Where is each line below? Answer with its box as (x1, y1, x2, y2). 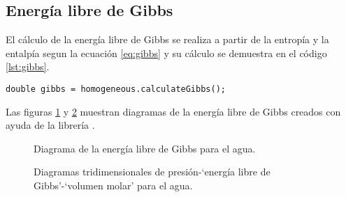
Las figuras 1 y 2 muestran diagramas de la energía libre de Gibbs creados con (6, 104, 341, 118)
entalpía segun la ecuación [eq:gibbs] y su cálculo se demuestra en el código (6, 45, 327, 60)
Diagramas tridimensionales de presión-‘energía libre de (34, 164, 271, 179)
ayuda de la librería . (6, 118, 95, 132)
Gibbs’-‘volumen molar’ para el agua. (34, 178, 193, 193)
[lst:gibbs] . (6, 59, 50, 74)
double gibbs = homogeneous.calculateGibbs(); (6, 84, 226, 94)
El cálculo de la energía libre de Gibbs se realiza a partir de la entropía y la (6, 32, 329, 47)
